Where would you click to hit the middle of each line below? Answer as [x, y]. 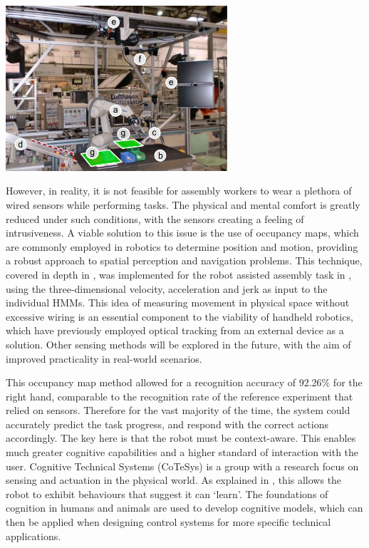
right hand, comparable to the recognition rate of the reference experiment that [180, 396]
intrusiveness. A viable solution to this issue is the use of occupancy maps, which [182, 233]
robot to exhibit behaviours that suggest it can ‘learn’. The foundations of [167, 493]
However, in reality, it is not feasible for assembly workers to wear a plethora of [179, 191]
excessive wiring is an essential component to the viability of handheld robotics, [180, 316]
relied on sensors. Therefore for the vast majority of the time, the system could [178, 410]
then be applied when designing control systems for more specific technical [168, 522]
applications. [33, 536]
